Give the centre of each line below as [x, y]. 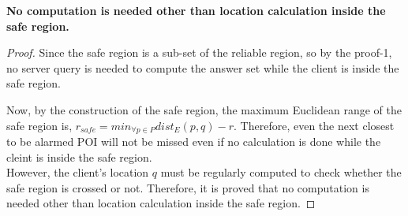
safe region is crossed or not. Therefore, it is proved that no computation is [188, 187]
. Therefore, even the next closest [314, 125]
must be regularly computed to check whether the [281, 172]
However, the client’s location [78, 172]
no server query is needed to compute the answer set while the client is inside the [203, 67]
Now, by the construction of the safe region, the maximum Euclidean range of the [204, 109]
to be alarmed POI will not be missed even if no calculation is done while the [194, 142]
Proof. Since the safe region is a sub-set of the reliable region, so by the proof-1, [199, 52]
